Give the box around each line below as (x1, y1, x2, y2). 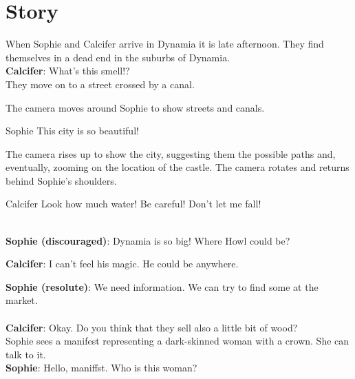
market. (6, 293, 38, 307)
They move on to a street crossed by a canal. (6, 76, 195, 91)
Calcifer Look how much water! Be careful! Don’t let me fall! (6, 196, 261, 211)
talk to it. (6, 347, 46, 361)
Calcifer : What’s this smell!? (6, 63, 130, 78)
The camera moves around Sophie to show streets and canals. (6, 100, 265, 114)
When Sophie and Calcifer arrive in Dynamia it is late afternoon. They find (6, 37, 324, 51)
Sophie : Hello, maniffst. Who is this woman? (6, 360, 197, 375)
